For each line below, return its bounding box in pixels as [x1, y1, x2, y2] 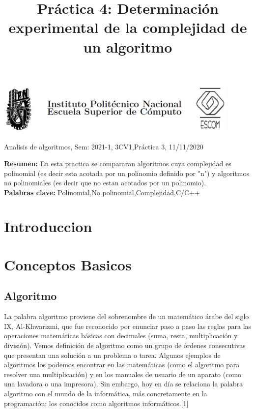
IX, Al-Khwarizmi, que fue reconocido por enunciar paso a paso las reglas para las [4, 321, 252, 331]
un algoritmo [83, 36, 172, 57]
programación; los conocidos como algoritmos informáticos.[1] [4, 398, 189, 408]
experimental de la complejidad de [8, 17, 247, 37]
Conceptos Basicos [4, 254, 132, 274]
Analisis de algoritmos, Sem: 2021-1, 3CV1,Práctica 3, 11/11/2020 [4, 142, 203, 152]
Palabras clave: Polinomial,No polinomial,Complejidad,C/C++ [4, 187, 200, 197]
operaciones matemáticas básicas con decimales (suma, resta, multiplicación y [4, 330, 238, 341]
